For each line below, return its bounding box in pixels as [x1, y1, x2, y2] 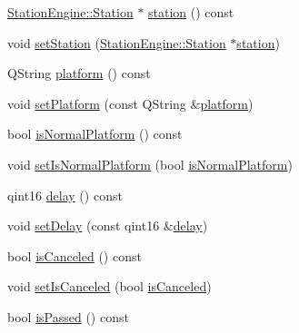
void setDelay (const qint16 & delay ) [7, 216, 208, 235]
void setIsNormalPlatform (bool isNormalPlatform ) [7, 154, 293, 173]
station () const [148, 3, 234, 21]
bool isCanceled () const [7, 246, 142, 265]
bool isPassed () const [7, 307, 129, 326]
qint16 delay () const [7, 185, 123, 204]
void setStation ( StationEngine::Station [7, 33, 226, 52]
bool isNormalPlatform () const [7, 124, 183, 143]
